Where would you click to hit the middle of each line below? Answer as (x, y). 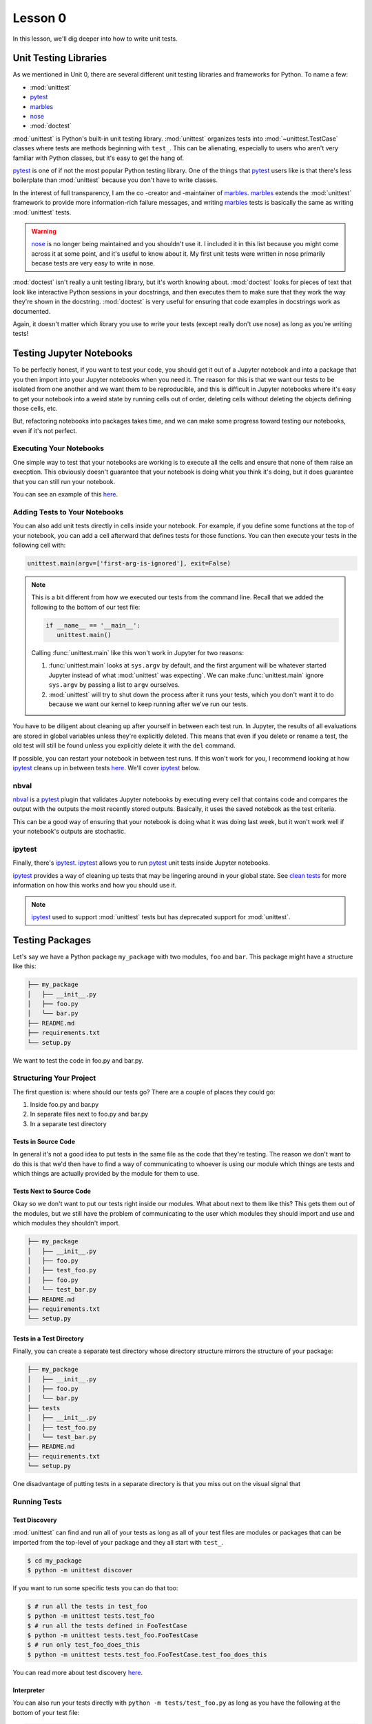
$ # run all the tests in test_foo (87, 1606)
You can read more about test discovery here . (78, 1672)
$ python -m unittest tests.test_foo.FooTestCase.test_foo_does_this (147, 1654)
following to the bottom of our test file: (86, 607)
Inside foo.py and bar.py (64, 1105)
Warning (44, 231)
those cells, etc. (35, 408)
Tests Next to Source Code (52, 1191)
